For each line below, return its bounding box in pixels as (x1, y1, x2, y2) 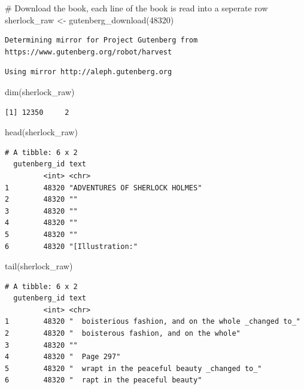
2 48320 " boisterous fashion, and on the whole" (5, 329, 241, 338)
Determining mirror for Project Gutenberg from (5, 36, 198, 45)
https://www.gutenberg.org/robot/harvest (5, 47, 172, 56)
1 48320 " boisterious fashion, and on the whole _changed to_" (5, 317, 300, 326)
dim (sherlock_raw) (5, 85, 75, 98)
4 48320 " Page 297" (5, 352, 121, 361)
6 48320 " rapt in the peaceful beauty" (5, 376, 202, 385)
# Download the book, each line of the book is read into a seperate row (5, 2, 268, 14)
